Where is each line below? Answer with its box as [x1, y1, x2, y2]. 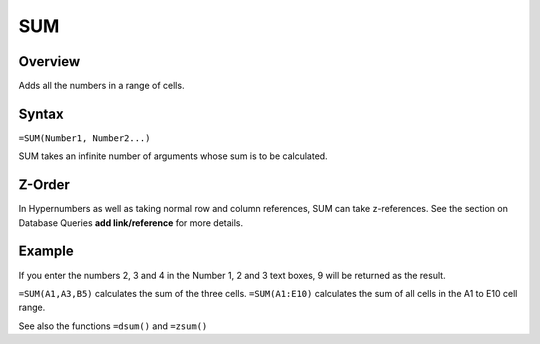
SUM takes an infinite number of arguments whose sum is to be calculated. [18, 150, 329, 162]
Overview [18, 53, 81, 70]
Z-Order [18, 176, 70, 194]
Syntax [18, 105, 64, 122]
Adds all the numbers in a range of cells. [18, 80, 185, 92]
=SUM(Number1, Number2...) [18, 132, 151, 144]
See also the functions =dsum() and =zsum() [18, 320, 208, 332]
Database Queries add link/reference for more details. [18, 216, 244, 229]
